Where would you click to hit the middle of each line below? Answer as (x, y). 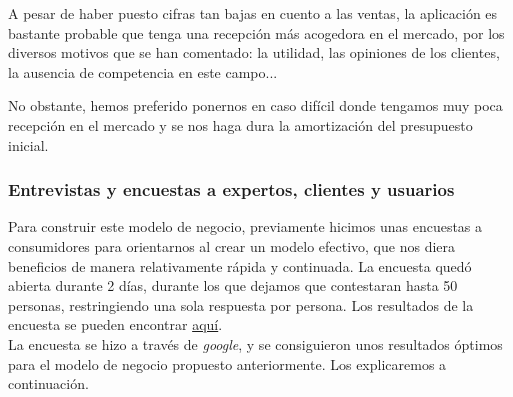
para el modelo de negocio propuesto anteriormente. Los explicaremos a (227, 363)
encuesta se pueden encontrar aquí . (115, 324)
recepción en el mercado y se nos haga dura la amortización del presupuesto (240, 124)
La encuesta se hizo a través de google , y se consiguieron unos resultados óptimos (255, 343)
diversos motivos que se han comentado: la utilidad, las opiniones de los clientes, (254, 52)
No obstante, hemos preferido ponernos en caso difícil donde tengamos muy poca (255, 105)
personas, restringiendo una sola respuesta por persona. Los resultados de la (241, 304)
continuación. (48, 383)
